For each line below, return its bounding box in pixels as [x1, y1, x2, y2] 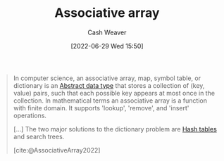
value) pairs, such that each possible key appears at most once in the [13, 89, 216, 97]
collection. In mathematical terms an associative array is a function [13, 96, 207, 105]
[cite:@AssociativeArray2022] [13, 146, 101, 154]
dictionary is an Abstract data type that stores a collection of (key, [13, 81, 205, 89]
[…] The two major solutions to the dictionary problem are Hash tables [13, 124, 218, 133]
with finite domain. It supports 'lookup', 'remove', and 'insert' [13, 103, 189, 112]
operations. [13, 111, 47, 120]
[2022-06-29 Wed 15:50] [70, 41, 144, 50]
